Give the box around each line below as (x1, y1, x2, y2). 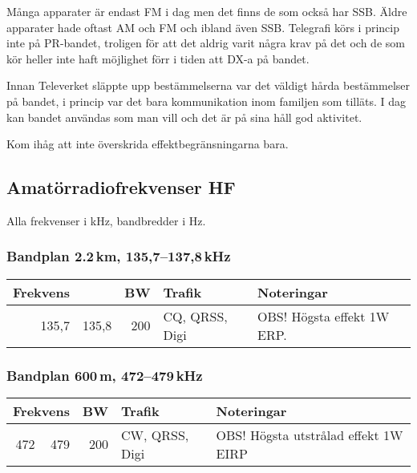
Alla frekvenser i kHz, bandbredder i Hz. (6, 212, 206, 228)
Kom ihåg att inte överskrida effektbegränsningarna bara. (6, 135, 289, 152)
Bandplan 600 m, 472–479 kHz (6, 365, 203, 385)
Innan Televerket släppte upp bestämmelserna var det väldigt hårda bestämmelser (6, 77, 411, 94)
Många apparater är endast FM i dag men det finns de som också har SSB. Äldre (6, 3, 407, 19)
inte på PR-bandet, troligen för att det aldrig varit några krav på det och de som (6, 34, 405, 51)
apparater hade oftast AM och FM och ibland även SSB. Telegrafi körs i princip (6, 18, 399, 35)
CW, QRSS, (121, 425, 189, 444)
